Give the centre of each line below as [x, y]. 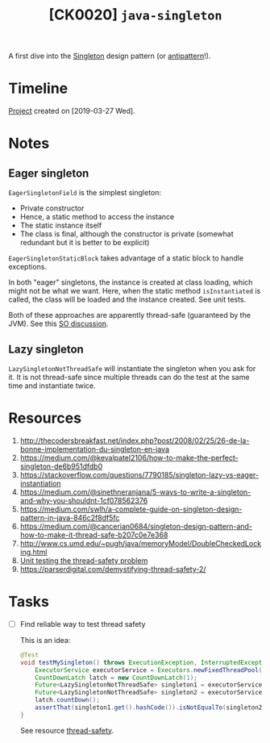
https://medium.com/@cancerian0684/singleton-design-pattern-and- [136, 526]
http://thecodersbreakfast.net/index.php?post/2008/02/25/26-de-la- [135, 440]
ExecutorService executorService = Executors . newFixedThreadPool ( [149, 670]
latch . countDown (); [68, 700]
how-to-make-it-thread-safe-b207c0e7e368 [94, 535]
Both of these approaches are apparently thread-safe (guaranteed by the [130, 315]
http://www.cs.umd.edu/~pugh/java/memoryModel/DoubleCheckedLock [141, 543]
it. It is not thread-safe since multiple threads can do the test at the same [129, 377]
